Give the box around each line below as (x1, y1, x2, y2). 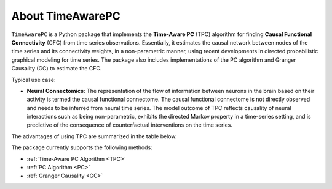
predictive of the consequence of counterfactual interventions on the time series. (26, 121, 233, 128)
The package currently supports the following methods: (11, 144, 153, 151)
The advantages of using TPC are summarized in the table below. (11, 132, 177, 140)
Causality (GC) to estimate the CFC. (11, 65, 102, 72)
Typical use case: (11, 76, 56, 83)
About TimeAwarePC (11, 9, 121, 23)
